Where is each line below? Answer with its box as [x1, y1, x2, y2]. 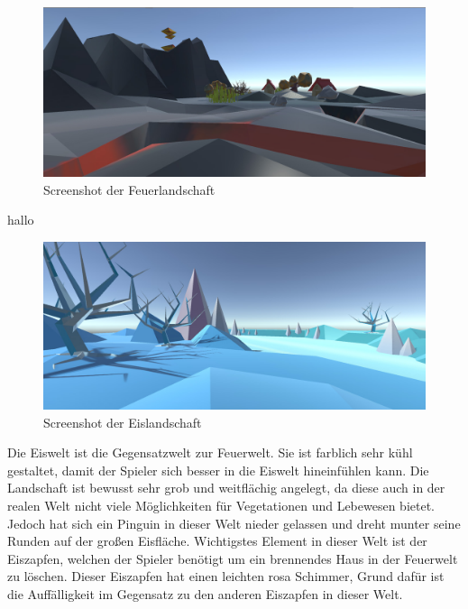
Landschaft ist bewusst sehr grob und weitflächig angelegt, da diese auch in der [7, 478, 445, 497]
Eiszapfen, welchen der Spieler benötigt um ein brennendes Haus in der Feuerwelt [7, 549, 458, 567]
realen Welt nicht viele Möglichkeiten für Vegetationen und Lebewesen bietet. [7, 496, 436, 515]
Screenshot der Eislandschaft [43, 412, 202, 431]
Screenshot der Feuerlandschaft [43, 180, 216, 198]
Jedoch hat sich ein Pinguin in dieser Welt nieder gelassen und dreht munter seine [7, 513, 461, 532]
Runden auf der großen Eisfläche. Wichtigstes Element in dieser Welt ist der [7, 531, 427, 550]
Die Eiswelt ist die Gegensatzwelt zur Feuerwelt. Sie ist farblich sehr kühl [7, 443, 413, 462]
